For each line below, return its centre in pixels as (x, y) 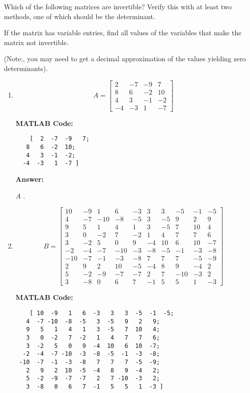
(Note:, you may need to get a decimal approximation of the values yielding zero (125, 59)
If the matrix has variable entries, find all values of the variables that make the (123, 33)
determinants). (26, 68)
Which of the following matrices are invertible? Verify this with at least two (118, 6)
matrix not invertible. (36, 42)
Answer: (29, 179)
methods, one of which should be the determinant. (80, 16)
